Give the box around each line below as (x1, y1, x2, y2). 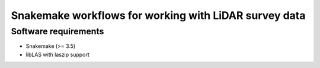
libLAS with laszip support (25, 51, 90, 58)
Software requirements (11, 26, 104, 37)
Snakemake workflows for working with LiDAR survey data (11, 9, 306, 22)
